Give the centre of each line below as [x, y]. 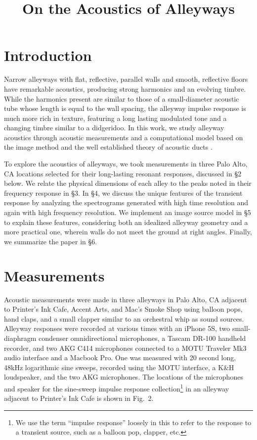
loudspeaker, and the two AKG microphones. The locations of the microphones [124, 377]
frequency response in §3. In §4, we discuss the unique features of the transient [123, 192]
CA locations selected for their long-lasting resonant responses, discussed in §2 [123, 173]
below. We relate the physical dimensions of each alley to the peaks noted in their [128, 183]
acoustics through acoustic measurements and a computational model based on [124, 137]
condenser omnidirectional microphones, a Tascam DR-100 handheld [142, 338]
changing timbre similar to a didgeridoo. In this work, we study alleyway [114, 128]
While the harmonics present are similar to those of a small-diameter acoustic [122, 98]
